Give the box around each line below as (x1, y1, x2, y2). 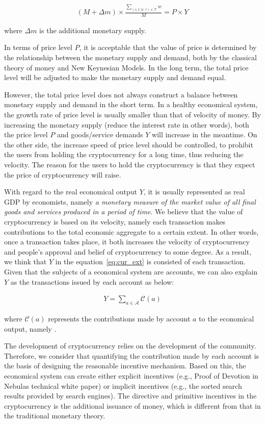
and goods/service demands (57, 129, 143, 140)
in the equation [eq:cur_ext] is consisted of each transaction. (55, 256, 246, 267)
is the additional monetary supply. (39, 24, 146, 35)
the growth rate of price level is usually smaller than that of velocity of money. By (4, 109, 261, 120)
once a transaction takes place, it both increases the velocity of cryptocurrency (4, 236, 250, 247)
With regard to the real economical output (4, 186, 138, 197)
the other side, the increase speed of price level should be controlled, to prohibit (4, 139, 253, 149)
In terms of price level (4, 42, 72, 53)
